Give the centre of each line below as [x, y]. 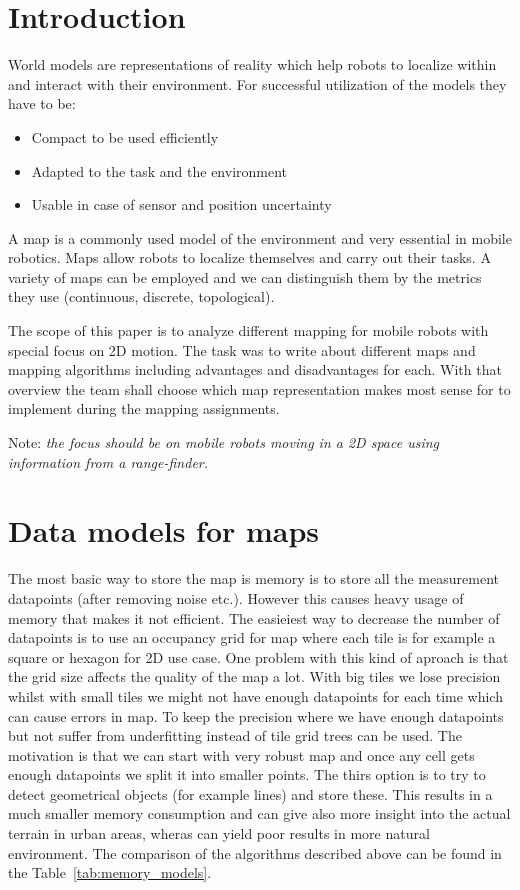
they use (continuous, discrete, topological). [141, 296]
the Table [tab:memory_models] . [110, 872]
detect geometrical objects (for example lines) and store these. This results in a [250, 793]
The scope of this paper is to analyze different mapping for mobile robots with [248, 330]
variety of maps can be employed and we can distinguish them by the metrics [245, 276]
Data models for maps [164, 530]
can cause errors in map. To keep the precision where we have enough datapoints [256, 715]
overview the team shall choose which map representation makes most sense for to [259, 388]
